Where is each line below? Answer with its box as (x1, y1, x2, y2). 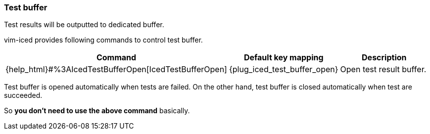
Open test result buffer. (340, 64, 427, 75)
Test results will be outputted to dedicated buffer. (4, 20, 164, 29)
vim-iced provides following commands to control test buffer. (4, 36, 203, 45)
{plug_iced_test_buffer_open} (229, 64, 338, 75)
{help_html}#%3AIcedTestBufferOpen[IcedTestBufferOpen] (5, 64, 227, 75)
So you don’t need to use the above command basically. (4, 106, 190, 115)
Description (362, 52, 407, 63)
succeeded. (4, 91, 43, 100)
